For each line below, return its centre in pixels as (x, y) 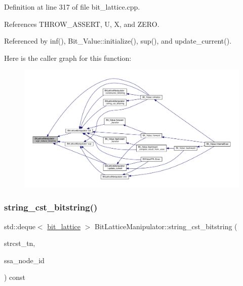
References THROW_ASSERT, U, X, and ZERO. (82, 24)
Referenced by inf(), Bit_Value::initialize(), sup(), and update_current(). (118, 41)
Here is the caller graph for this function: (68, 58)
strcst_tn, (20, 243)
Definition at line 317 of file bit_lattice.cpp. (72, 7)
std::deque (20, 226)
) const (15, 277)
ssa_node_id (24, 260)
